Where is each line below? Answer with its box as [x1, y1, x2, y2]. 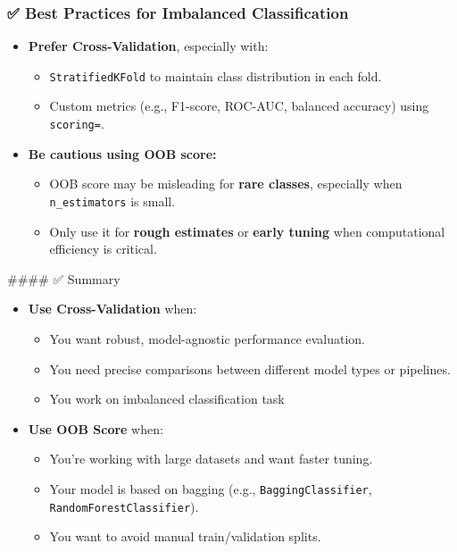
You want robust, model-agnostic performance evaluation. [49, 329, 365, 347]
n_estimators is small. [49, 191, 176, 210]
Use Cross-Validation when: [28, 299, 197, 318]
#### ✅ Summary [7, 269, 120, 288]
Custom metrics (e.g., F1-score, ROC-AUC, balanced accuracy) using [49, 96, 429, 115]
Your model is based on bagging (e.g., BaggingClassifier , [49, 479, 372, 498]
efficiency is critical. [49, 239, 157, 258]
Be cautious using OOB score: [28, 144, 217, 163]
